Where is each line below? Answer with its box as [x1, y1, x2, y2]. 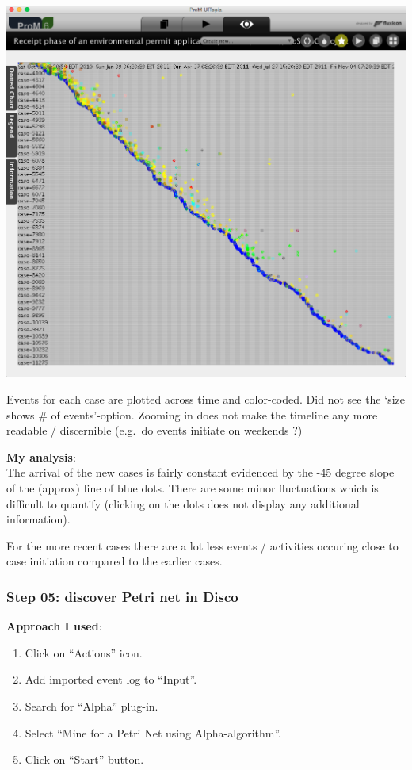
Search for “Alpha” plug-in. [25, 698, 158, 714]
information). [6, 511, 71, 527]
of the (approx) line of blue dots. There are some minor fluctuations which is [6, 480, 379, 496]
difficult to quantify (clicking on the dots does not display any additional [6, 495, 360, 511]
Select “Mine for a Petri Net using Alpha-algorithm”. [25, 724, 281, 741]
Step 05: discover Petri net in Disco [6, 586, 238, 606]
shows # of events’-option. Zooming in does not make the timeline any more [6, 406, 378, 423]
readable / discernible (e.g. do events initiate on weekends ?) [6, 422, 303, 439]
